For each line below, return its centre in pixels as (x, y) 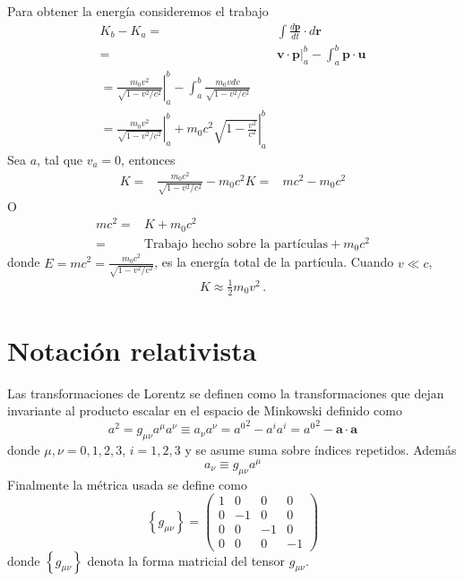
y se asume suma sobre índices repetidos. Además (321, 450)
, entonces (148, 159)
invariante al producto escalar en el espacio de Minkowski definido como (205, 410)
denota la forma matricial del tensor (186, 560)
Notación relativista (132, 350)
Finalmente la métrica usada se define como (127, 484)
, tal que (60, 159)
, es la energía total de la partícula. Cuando (274, 262)
